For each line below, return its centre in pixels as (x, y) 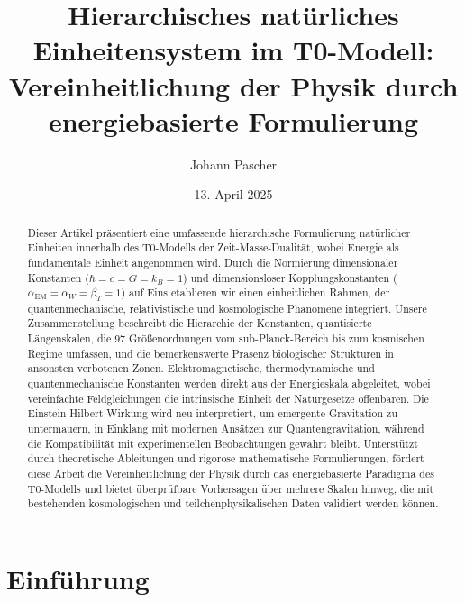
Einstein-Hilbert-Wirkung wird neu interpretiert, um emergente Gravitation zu (212, 413)
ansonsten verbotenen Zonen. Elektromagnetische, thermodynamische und (201, 368)
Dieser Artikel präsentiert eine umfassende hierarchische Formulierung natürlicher (219, 232)
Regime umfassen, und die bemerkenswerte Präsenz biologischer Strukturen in (210, 353)
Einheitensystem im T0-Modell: (233, 50)
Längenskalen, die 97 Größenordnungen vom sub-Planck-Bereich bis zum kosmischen (226, 337)
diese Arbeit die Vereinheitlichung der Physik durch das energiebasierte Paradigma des (231, 473)
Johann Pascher (233, 164)
